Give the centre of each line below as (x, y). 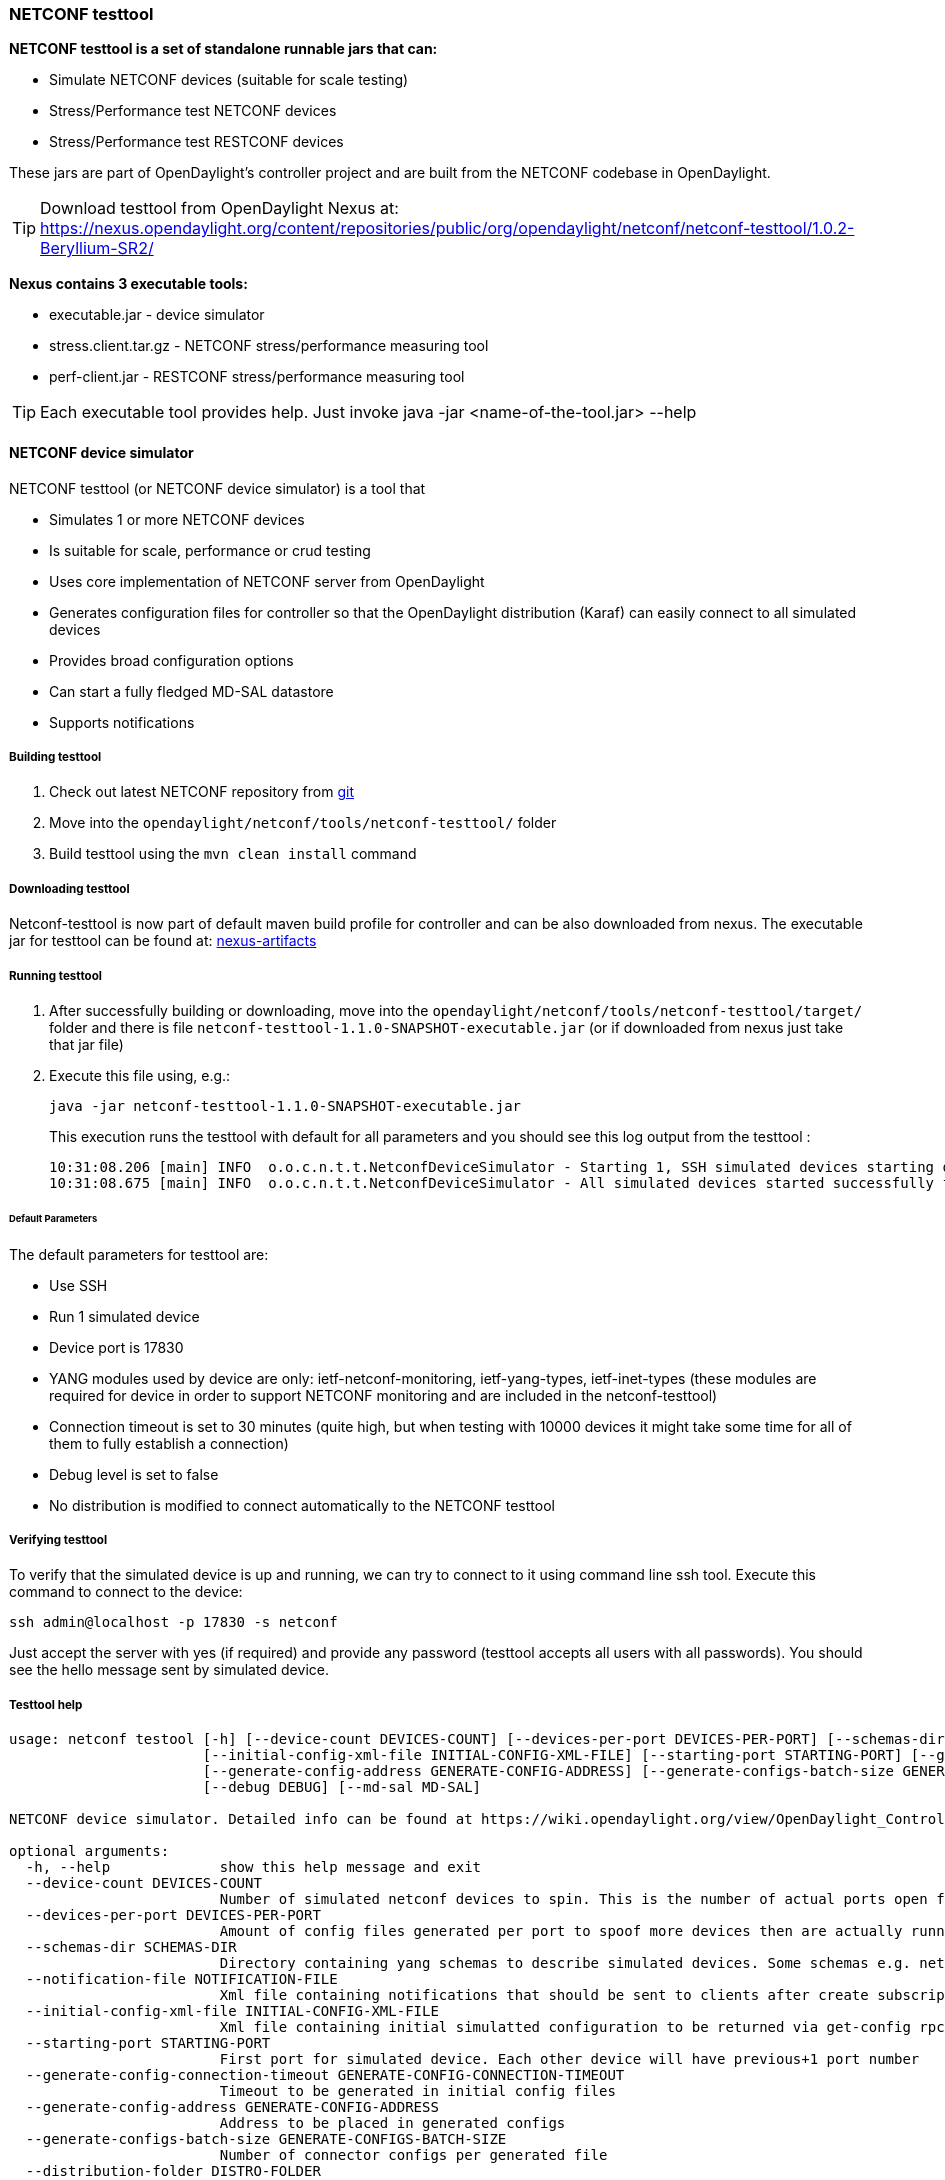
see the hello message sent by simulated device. (169, 1670)
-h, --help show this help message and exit (253, 1867)
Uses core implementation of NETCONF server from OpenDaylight (267, 581)
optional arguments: (89, 1851)
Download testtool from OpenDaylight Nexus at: (219, 208)
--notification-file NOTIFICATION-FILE (181, 1979)
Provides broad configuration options (171, 660)
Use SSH (78, 1285)
